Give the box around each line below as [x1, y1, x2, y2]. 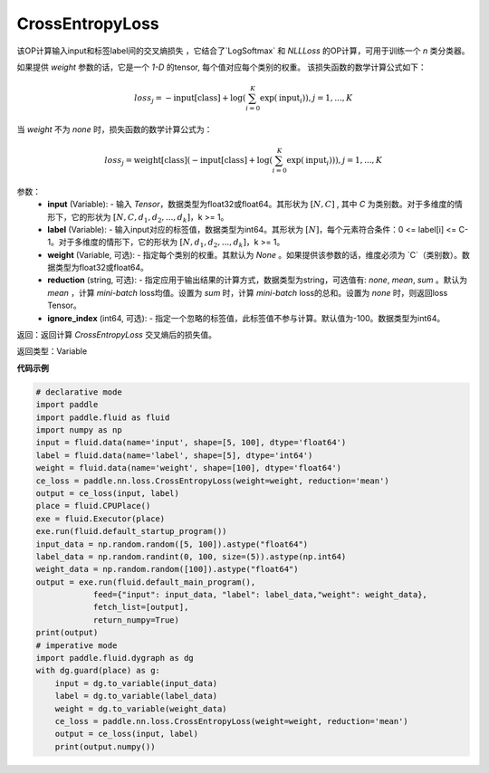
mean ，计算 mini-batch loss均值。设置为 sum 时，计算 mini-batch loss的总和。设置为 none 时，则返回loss [47, 287, 448, 298]
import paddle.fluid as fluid [35, 412, 170, 423]
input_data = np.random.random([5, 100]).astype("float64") [35, 539, 309, 549]
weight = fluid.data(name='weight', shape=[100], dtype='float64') [35, 463, 342, 473]
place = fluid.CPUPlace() [35, 501, 151, 511]
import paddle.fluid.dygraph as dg [35, 653, 194, 663]
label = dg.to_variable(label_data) [54, 691, 217, 701]
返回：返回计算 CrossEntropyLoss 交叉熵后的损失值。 [16, 329, 217, 340]
